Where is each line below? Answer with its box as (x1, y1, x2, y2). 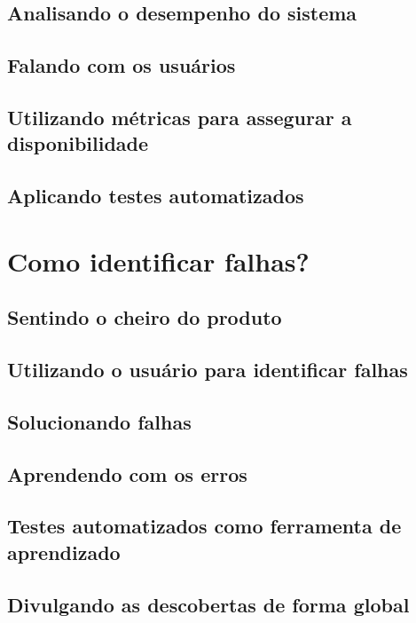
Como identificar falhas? (7, 242, 310, 279)
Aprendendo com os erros (7, 460, 247, 487)
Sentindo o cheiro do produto (7, 304, 282, 331)
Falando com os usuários (7, 51, 236, 79)
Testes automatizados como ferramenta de (7, 512, 402, 540)
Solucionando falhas (7, 407, 192, 435)
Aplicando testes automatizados (7, 182, 304, 209)
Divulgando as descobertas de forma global (7, 590, 410, 618)
